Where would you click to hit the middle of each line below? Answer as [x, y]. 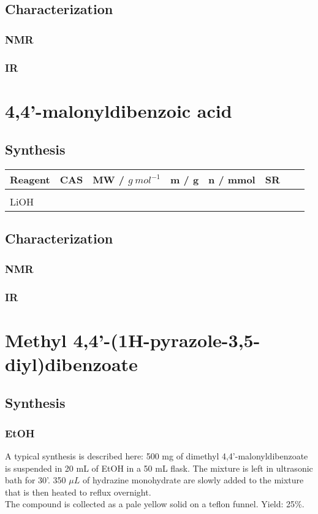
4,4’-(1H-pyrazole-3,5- [167, 339]
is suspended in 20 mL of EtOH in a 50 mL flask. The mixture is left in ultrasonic [159, 468]
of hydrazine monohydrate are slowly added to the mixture [193, 480]
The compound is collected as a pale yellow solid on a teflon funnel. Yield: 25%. [155, 504]
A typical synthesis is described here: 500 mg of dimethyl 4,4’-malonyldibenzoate [157, 456]
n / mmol [232, 180]
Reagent [30, 180]
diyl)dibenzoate [71, 363]
